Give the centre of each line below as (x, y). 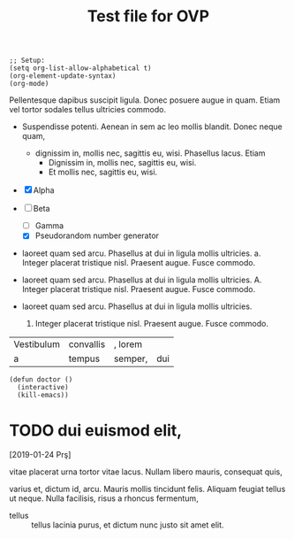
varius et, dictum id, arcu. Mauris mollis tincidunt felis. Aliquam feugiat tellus (147, 489)
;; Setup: (27, 61)
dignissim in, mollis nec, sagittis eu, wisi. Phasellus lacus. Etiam (150, 153)
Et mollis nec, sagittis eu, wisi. (103, 172)
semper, (131, 358)
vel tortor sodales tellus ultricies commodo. (87, 110)
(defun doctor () (41, 380)
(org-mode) (29, 84)
